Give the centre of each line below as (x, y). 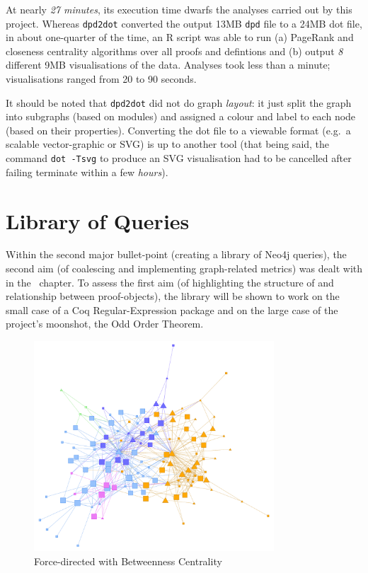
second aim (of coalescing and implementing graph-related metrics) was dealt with (184, 268)
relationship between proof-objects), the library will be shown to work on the (173, 296)
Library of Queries (98, 220)
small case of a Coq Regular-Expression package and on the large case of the (172, 309)
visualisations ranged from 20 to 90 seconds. (101, 79)
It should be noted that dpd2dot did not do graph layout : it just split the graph (179, 102)
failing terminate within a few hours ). (87, 172)
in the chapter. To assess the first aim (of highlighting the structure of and (170, 282)
